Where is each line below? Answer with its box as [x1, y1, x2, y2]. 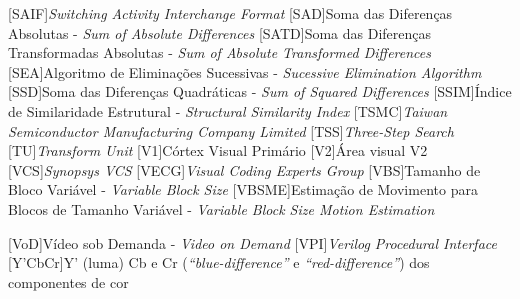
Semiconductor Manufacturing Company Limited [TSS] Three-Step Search [8, 120, 454, 141]
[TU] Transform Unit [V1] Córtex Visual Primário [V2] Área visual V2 [8, 140, 428, 161]
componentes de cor [8, 271, 129, 292]
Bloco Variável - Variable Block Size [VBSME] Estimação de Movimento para [8, 179, 478, 200]
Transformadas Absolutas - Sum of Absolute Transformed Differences [8, 42, 431, 63]
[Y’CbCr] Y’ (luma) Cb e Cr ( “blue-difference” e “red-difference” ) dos [8, 252, 430, 273]
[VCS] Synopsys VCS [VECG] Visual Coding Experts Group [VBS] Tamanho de [8, 159, 481, 180]
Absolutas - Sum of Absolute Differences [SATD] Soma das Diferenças [8, 22, 432, 43]
